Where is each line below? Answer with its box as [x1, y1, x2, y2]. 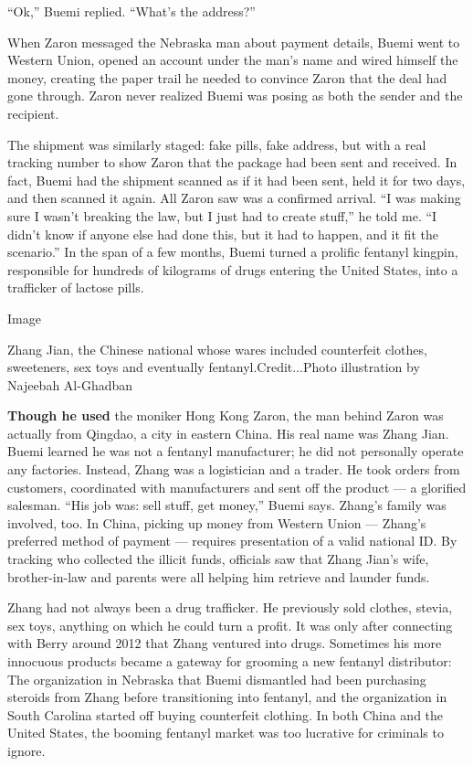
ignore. [7, 740, 46, 760]
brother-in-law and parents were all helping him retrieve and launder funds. [7, 567, 430, 586]
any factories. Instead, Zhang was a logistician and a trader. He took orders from [7, 460, 460, 479]
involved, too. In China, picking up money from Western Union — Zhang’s [7, 513, 426, 532]
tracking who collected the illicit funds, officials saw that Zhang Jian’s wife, [7, 549, 429, 569]
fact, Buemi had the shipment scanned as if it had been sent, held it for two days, [7, 170, 466, 189]
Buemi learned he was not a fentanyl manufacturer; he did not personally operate [7, 442, 464, 461]
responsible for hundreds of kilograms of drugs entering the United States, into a [7, 260, 458, 279]
